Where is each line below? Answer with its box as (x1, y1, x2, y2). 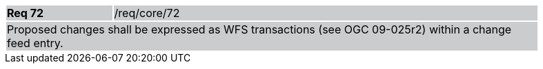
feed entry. (7, 36, 63, 50)
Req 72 (7, 6, 44, 20)
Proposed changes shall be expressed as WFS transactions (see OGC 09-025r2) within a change (7, 23, 512, 36)
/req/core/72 (114, 6, 180, 20)
